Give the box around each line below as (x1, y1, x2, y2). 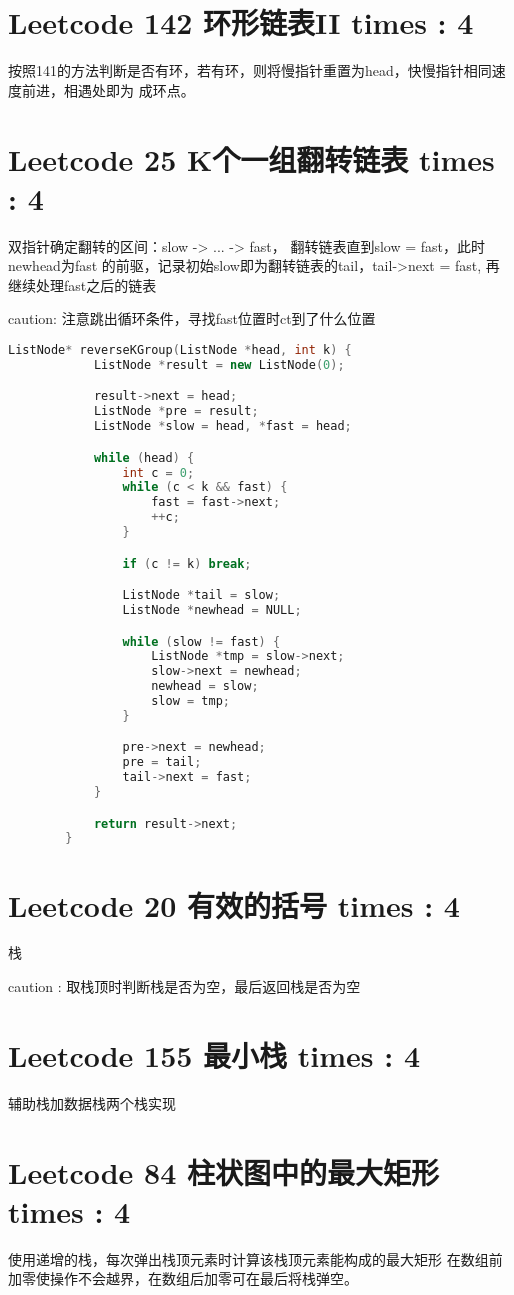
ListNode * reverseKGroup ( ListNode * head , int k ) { (8, 343, 352, 357)
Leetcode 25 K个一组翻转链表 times (8, 138, 495, 179)
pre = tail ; (122, 755, 202, 770)
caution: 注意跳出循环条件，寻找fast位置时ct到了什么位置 (8, 308, 376, 329)
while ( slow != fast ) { (122, 634, 281, 649)
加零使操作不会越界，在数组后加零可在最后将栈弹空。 (8, 1268, 358, 1289)
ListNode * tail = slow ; (122, 588, 281, 603)
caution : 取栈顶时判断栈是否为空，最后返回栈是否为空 (8, 976, 361, 997)
